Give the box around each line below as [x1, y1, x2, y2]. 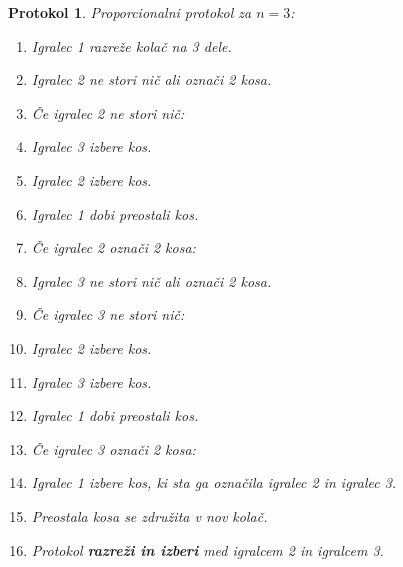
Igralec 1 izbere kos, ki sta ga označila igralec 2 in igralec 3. [31, 472, 397, 493]
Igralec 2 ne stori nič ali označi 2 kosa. [31, 69, 272, 90]
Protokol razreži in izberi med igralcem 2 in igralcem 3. [31, 539, 384, 560]
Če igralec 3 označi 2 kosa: [31, 438, 196, 459]
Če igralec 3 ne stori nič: [31, 304, 185, 325]
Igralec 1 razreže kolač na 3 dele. [31, 35, 232, 56]
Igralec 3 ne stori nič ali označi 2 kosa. [31, 270, 272, 291]
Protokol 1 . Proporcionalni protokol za [8, 2, 252, 22]
